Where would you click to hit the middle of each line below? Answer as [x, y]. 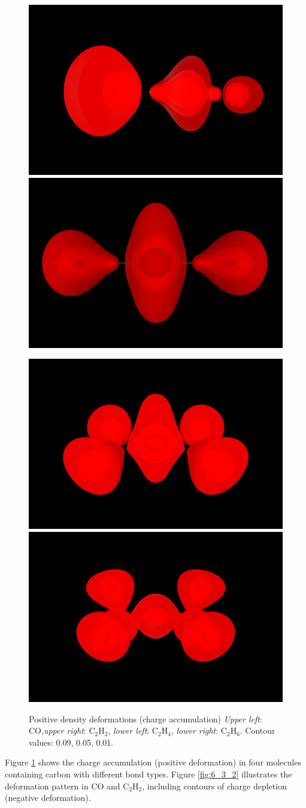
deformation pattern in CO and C [67, 786]
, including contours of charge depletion [214, 786]
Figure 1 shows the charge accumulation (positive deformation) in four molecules [153, 762]
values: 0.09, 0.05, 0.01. [71, 742]
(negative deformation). [48, 798]
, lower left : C [133, 730]
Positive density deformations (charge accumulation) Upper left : [146, 718]
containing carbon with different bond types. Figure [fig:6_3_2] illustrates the [149, 774]
